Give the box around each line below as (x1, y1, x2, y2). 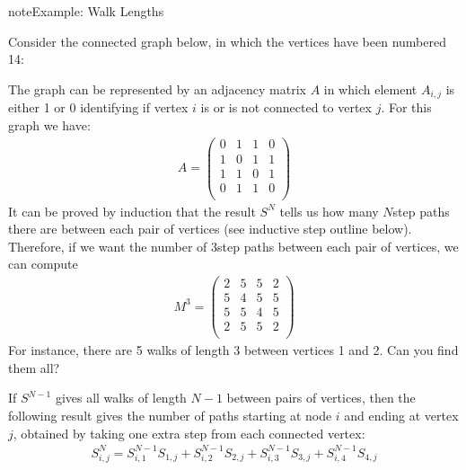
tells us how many (279, 201, 379, 220)
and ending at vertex (344, 406, 459, 425)
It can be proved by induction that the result (8, 201, 256, 220)
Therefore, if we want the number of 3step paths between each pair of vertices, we (8, 236, 459, 255)
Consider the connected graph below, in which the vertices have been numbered (8, 31, 446, 50)
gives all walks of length (55, 388, 187, 407)
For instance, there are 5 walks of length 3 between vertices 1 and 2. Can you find (8, 341, 459, 359)
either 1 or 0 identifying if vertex (8, 98, 189, 117)
